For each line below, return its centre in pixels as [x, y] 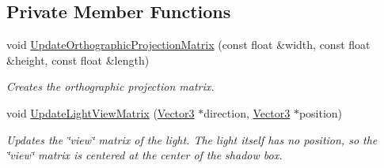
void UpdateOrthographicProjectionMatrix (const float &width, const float [188, 45]
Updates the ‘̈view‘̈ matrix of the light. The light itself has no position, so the [192, 139]
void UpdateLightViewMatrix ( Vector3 [101, 112]
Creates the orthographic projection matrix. [110, 86]
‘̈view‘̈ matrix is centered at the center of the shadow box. [144, 155]
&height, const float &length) [78, 60]
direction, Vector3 [247, 112]
